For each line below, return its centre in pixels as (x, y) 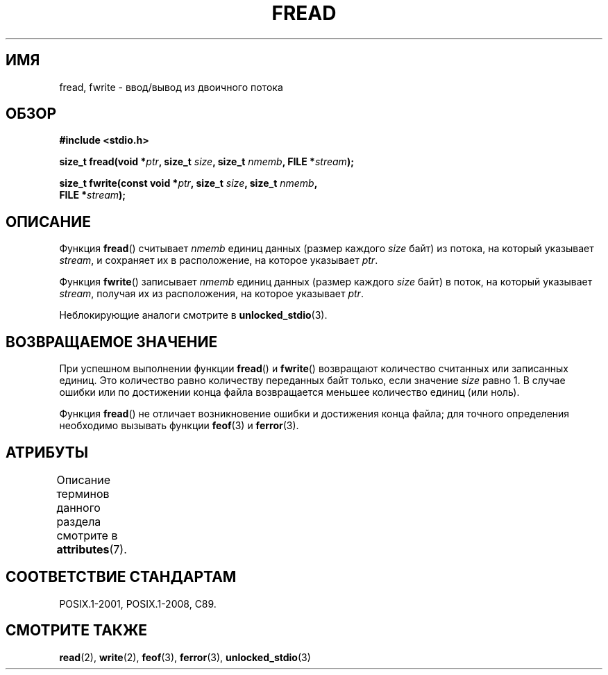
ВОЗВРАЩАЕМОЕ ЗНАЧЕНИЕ (112, 342)
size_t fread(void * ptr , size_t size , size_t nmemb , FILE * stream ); (206, 162)
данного (78, 507)
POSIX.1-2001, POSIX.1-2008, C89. (138, 603)
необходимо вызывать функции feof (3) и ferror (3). (179, 426)
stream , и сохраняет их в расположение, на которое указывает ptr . (219, 260)
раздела (79, 521)
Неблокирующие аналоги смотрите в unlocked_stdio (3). (193, 315)
